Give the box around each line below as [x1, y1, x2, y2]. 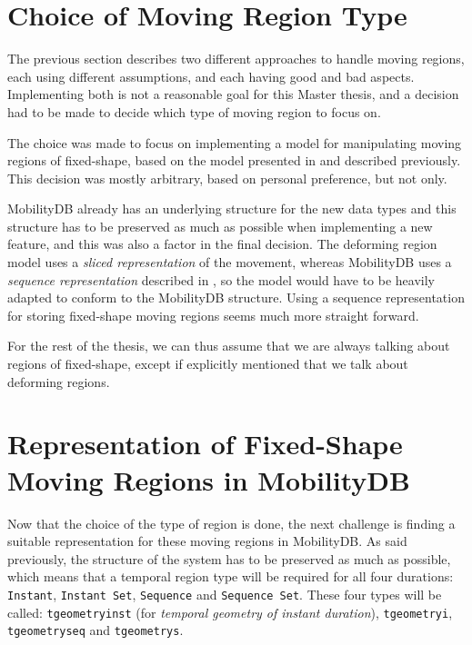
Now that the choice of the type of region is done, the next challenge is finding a [7, 513, 456, 532]
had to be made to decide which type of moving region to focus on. [7, 102, 381, 121]
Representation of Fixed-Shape [7, 425, 403, 462]
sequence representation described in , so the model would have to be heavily [7, 270, 435, 289]
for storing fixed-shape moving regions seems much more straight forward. [7, 305, 419, 324]
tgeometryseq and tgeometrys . [7, 620, 184, 640]
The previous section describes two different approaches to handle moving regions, [7, 49, 465, 68]
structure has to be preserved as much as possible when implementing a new [7, 216, 433, 235]
